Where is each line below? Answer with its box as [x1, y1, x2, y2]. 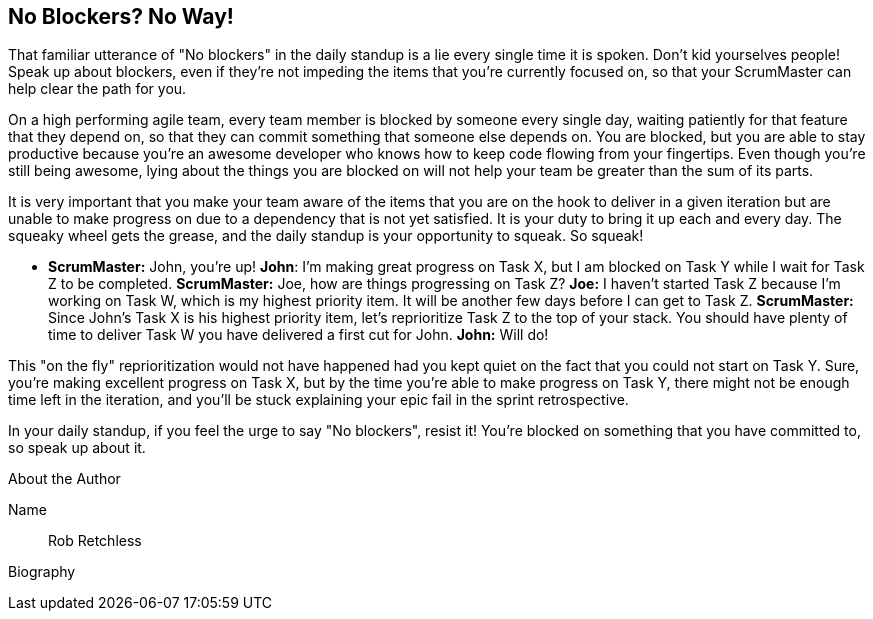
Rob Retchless [48, 532, 142, 550]
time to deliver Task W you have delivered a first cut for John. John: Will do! [48, 326, 549, 344]
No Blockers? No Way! [8, 4, 234, 29]
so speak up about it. [8, 439, 146, 457]
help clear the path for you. [8, 80, 187, 98]
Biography [8, 563, 76, 581]
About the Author [8, 470, 121, 488]
